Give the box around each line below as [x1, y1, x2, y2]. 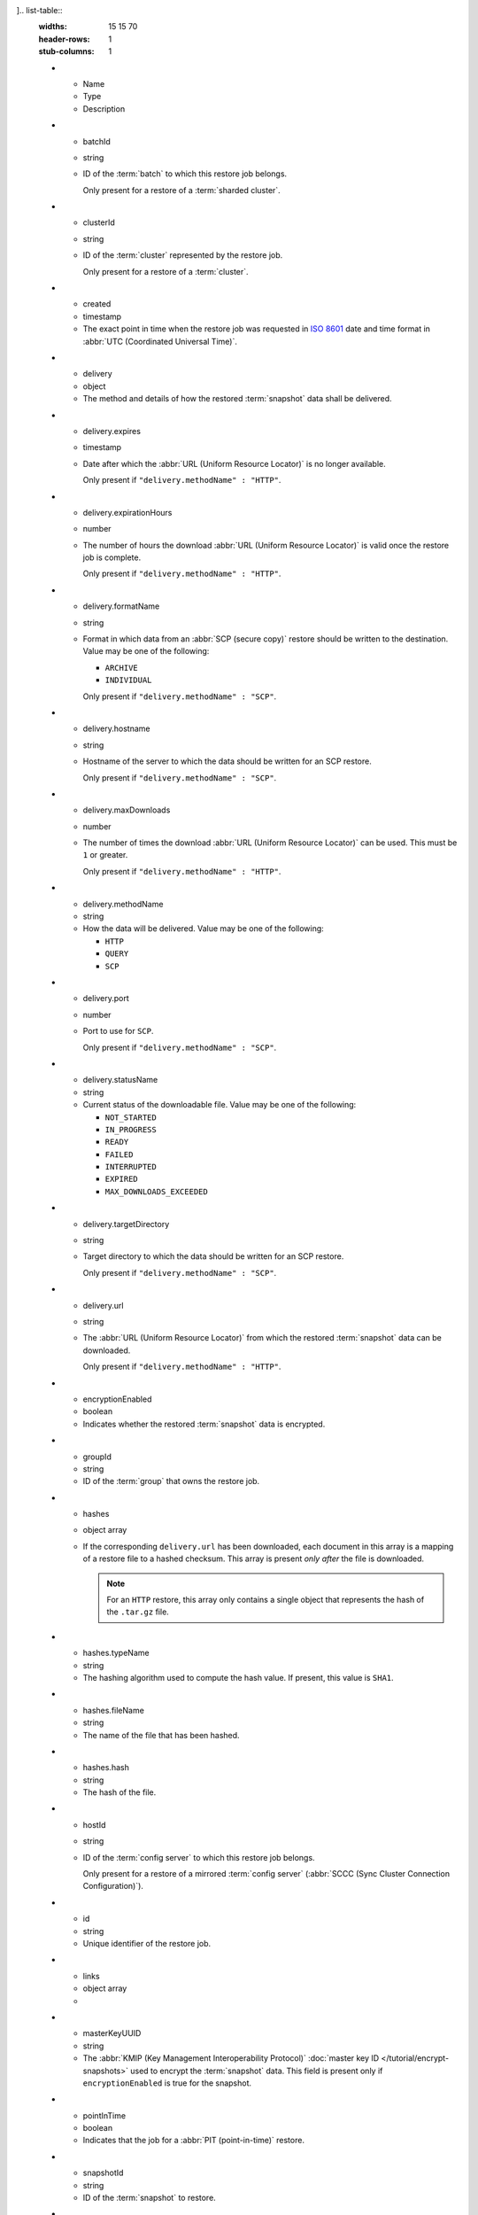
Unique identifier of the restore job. [82, 1939, 212, 1948]
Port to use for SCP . [82, 1026, 154, 1037]
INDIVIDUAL [104, 675, 152, 686]
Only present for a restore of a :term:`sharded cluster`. [82, 184, 281, 195]
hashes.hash [82, 1762, 130, 1773]
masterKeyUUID [82, 2028, 142, 2039]
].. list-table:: [16, 5, 63, 15]
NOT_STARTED [104, 1112, 157, 1123]
